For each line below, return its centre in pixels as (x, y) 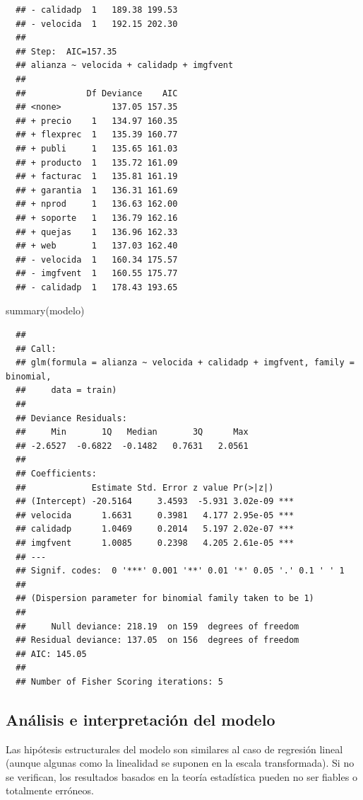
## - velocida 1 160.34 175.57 (97, 259)
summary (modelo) (45, 310)
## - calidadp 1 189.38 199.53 (97, 10)
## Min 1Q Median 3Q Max (132, 432)
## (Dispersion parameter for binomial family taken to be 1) (165, 599)
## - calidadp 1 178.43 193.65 (97, 287)
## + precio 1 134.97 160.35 (97, 121)
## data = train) (66, 390)
